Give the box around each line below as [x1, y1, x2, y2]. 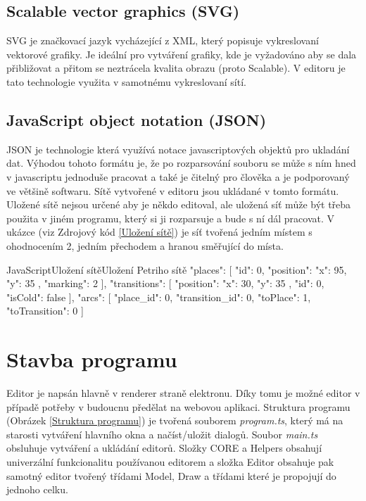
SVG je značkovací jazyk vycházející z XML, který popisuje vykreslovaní [6, 33, 319, 48]
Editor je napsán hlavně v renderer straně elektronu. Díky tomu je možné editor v [6, 386, 360, 400]
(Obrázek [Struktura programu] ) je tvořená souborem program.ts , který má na [6, 413, 343, 428]
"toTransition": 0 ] [6, 303, 84, 318]
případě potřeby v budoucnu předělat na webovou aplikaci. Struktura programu [6, 399, 351, 414]
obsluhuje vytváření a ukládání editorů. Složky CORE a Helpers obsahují [6, 440, 322, 455]
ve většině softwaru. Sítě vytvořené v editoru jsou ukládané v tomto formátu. [6, 183, 339, 198]
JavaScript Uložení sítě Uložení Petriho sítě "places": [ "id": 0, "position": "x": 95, [6, 262, 347, 277]
